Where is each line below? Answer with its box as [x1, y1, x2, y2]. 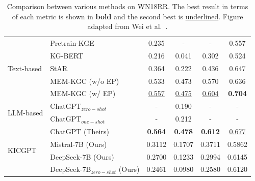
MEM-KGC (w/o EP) [50, 75, 119, 86]
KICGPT [8, 145, 37, 156]
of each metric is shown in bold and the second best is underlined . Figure [12, 11, 243, 21]
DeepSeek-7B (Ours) [50, 151, 114, 162]
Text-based [8, 63, 42, 73]
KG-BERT [50, 50, 84, 61]
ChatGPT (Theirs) [50, 126, 109, 136]
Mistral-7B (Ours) [50, 138, 107, 149]
